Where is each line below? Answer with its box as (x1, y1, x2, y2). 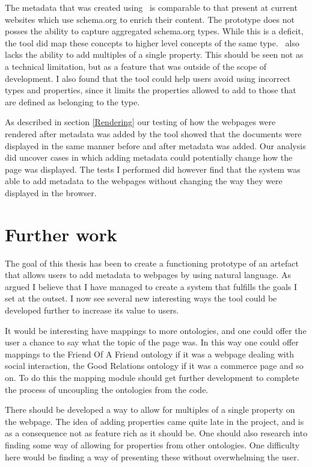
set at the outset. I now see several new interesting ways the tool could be (5, 292, 277, 305)
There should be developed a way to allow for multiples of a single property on (5, 403, 295, 416)
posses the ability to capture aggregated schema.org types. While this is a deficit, (5, 25, 304, 37)
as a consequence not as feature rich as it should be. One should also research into (5, 427, 308, 439)
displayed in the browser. (5, 186, 97, 199)
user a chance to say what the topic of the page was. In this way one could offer (5, 336, 299, 348)
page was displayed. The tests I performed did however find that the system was (5, 162, 301, 175)
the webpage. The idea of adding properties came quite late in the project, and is (5, 415, 304, 427)
